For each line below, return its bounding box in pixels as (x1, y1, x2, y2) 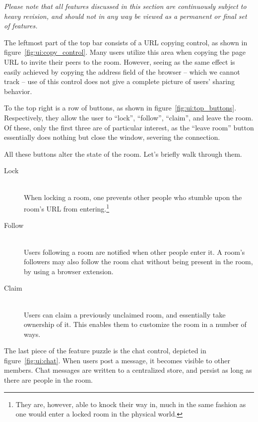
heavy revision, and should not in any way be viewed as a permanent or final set (4, 10, 247, 21)
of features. (4, 20, 38, 31)
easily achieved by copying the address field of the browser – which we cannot (4, 66, 240, 77)
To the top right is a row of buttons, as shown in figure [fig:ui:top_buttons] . (4, 103, 237, 113)
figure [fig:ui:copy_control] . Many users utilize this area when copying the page (4, 47, 246, 57)
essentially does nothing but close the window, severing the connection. (4, 132, 220, 142)
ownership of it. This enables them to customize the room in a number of (24, 319, 247, 329)
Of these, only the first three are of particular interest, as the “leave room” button (4, 122, 254, 132)
